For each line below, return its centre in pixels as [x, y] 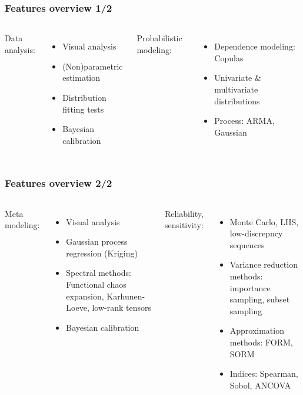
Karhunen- [126, 296]
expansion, [85, 296]
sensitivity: [184, 225]
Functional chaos [96, 284]
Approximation [257, 330]
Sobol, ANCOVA [260, 385]
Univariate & [238, 78]
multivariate [236, 89]
